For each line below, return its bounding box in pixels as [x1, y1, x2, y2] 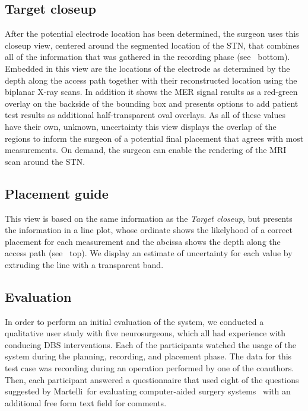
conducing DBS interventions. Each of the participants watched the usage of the [5, 338, 296, 351]
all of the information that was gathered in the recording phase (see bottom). [5, 50, 290, 63]
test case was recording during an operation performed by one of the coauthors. [5, 362, 294, 374]
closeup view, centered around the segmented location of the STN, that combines [5, 39, 300, 51]
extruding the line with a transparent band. [5, 258, 164, 270]
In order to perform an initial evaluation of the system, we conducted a [5, 315, 264, 327]
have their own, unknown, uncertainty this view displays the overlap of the [5, 120, 277, 132]
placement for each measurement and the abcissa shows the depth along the [5, 235, 281, 247]
